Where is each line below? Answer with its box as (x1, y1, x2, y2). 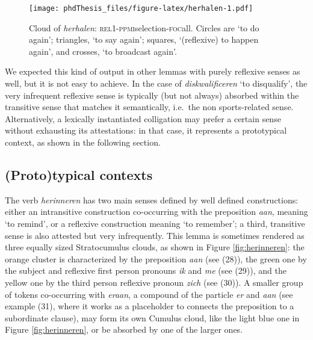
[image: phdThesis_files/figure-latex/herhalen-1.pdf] (29, 4, 253, 13)
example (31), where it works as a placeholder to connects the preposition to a (5, 300, 294, 312)
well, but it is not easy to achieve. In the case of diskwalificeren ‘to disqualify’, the (5, 77, 308, 90)
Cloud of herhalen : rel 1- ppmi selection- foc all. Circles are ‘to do (29, 21, 259, 34)
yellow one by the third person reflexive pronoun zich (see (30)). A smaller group (5, 276, 303, 288)
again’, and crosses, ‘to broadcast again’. (29, 45, 177, 57)
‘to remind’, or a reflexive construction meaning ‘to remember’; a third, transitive (5, 217, 305, 229)
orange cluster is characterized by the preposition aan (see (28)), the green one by (5, 252, 307, 265)
